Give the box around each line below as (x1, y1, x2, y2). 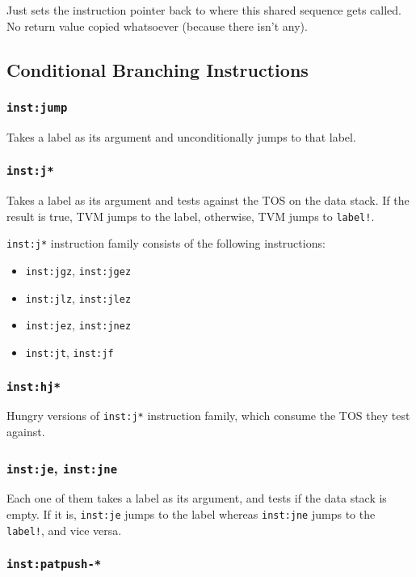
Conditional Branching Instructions (6, 57, 309, 82)
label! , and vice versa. (6, 521, 122, 538)
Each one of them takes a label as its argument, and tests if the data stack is (6, 490, 387, 507)
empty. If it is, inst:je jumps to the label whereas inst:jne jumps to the (6, 506, 376, 523)
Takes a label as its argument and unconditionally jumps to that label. (6, 128, 356, 145)
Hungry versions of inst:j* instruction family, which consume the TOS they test (6, 407, 410, 424)
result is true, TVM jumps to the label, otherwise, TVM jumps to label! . (6, 207, 375, 224)
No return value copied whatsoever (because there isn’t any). (6, 17, 308, 34)
